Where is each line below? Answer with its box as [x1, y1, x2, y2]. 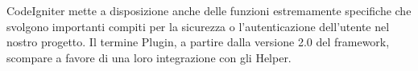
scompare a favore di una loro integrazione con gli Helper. [6, 49, 292, 65]
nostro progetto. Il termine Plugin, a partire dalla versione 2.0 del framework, [6, 34, 390, 50]
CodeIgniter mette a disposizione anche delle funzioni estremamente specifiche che [6, 2, 412, 18]
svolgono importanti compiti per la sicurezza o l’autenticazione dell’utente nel [6, 18, 390, 34]
